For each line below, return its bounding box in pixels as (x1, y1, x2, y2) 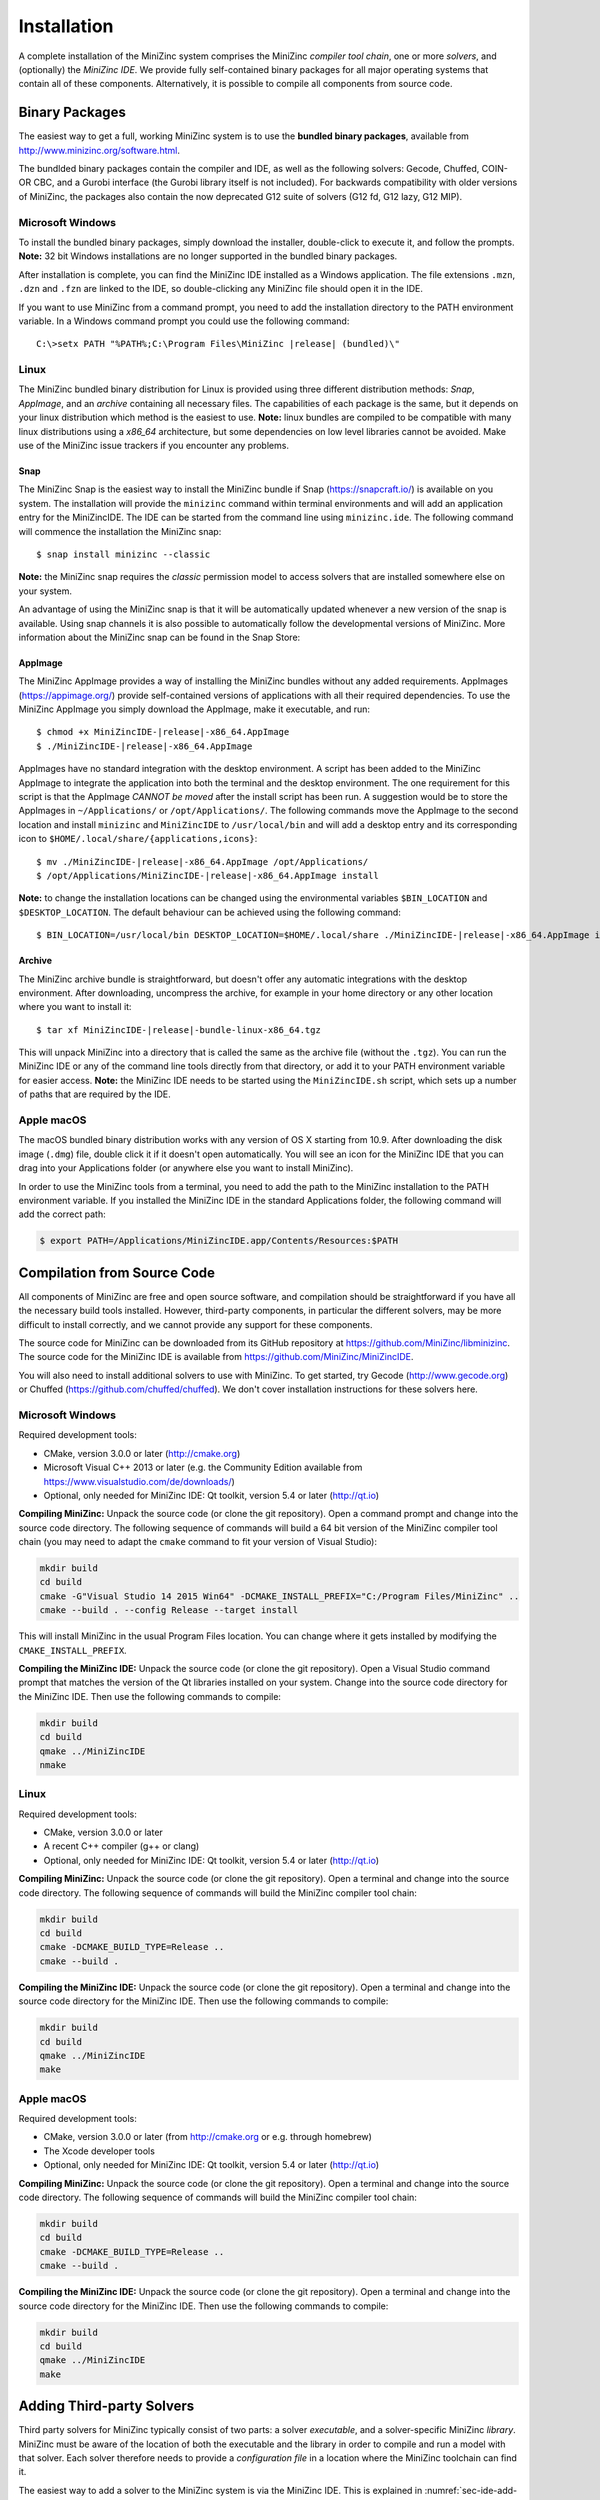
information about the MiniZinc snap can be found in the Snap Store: (18, 631, 301, 643)
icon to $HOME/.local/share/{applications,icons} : (18, 833, 258, 845)
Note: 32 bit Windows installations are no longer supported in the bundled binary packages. (18, 250, 398, 262)
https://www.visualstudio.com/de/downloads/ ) (43, 1475, 235, 1487)
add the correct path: (18, 1208, 106, 1220)
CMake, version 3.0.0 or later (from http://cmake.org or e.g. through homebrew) (43, 2131, 372, 2143)
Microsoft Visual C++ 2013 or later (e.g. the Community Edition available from (43, 1461, 363, 1474)
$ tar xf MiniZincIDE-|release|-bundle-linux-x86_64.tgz (36, 1024, 322, 1035)
